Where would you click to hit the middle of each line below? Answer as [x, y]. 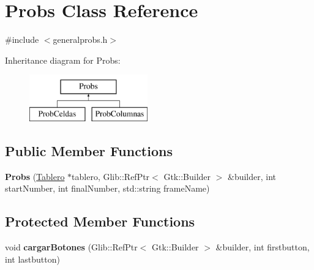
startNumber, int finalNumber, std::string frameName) [107, 188]
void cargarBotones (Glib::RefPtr [71, 247]
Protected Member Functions [100, 221]
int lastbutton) [32, 259]
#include [22, 39]
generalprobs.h [80, 39]
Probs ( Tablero [35, 176]
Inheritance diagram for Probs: [63, 60]
